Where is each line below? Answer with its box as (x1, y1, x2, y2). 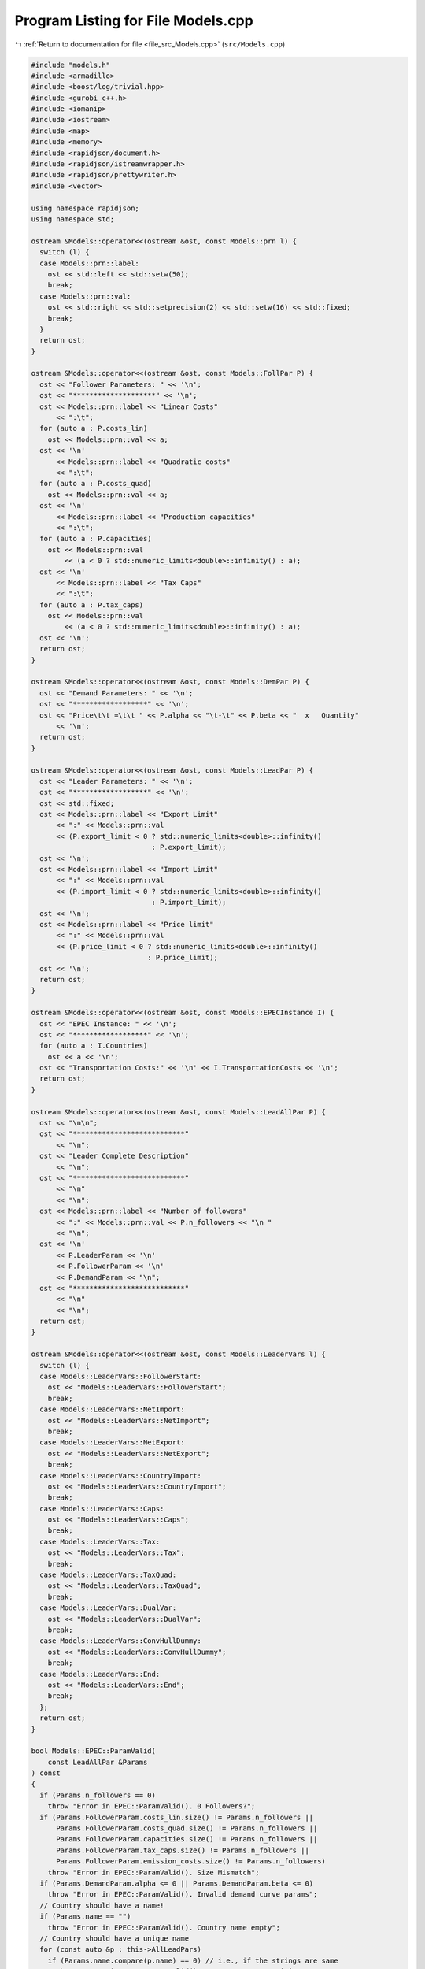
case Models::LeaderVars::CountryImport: (39, 1471, 202, 1480)
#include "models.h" (31, 60, 110, 69)
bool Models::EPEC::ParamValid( (31, 1747, 157, 1756)
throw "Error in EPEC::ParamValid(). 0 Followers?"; (47, 1802, 256, 1811)
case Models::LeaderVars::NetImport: (39, 1405, 185, 1414)
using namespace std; (31, 215, 115, 224)
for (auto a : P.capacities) (39, 534, 153, 543)
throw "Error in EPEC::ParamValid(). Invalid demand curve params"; (47, 1890, 318, 1899)
